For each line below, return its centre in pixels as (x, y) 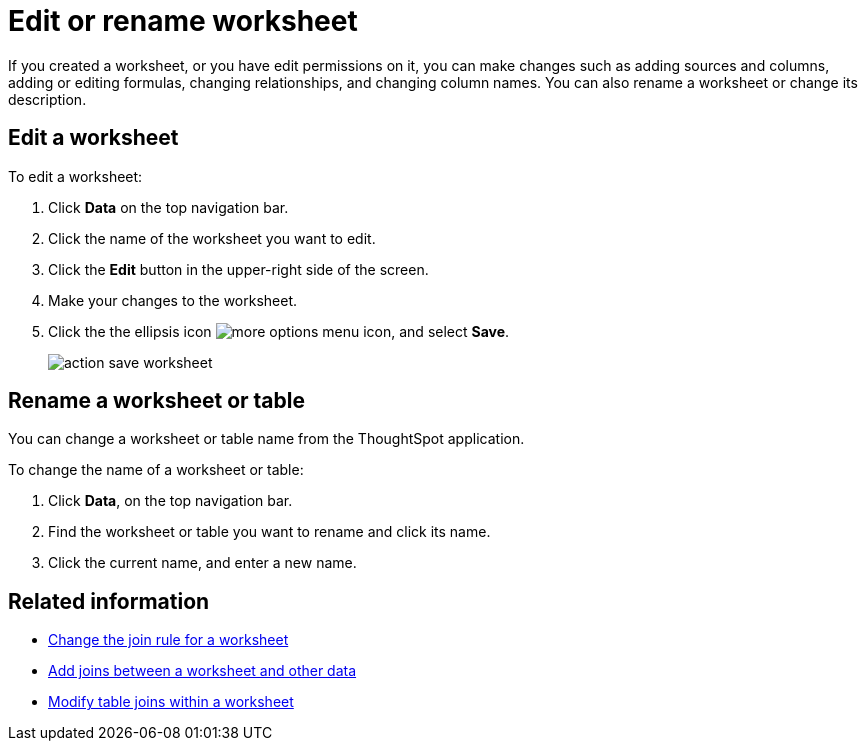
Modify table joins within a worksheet (171, 702)
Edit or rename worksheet (183, 21)
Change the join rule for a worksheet (168, 640)
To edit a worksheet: (75, 176)
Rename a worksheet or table (156, 401)
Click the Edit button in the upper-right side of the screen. (238, 269)
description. (47, 99)
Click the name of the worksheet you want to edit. (212, 238)
